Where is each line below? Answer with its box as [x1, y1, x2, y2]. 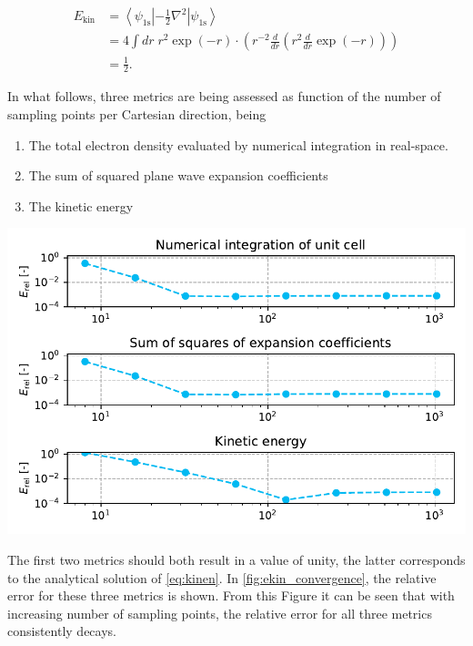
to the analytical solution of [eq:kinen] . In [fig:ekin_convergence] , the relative [7, 568, 437, 587]
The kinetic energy [28, 196, 134, 215]
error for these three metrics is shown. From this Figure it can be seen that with [7, 586, 455, 605]
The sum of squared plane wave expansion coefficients [28, 166, 328, 185]
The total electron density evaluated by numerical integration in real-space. [28, 135, 448, 154]
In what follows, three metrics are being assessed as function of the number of [7, 87, 441, 106]
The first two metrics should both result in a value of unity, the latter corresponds [7, 550, 466, 569]
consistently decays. [7, 621, 116, 641]
